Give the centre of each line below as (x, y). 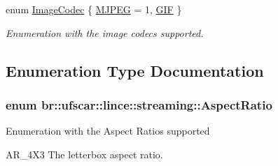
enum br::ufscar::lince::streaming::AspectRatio (139, 104)
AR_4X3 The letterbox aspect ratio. (84, 154)
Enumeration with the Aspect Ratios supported (108, 131)
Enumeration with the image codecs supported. (105, 32)
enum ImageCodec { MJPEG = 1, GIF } (94, 9)
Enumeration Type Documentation (135, 70)
